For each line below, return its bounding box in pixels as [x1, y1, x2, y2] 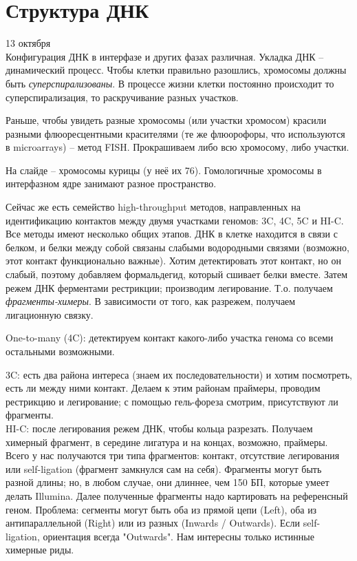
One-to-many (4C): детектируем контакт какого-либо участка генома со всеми [6, 330, 334, 345]
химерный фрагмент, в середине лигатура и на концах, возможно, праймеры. [6, 434, 328, 449]
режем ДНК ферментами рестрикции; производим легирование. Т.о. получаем [6, 280, 333, 295]
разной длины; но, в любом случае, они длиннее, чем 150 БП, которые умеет [6, 475, 329, 489]
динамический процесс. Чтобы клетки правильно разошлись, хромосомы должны [6, 63, 347, 77]
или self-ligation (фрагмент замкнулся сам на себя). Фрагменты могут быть [6, 461, 322, 476]
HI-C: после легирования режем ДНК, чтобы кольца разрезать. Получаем [6, 421, 313, 435]
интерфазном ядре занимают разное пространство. [6, 176, 217, 191]
